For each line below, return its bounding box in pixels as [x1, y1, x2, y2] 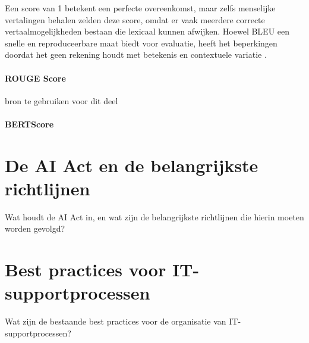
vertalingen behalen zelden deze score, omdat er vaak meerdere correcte [5, 13, 265, 26]
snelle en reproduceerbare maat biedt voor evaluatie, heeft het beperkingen [5, 36, 278, 49]
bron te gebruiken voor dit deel [5, 94, 118, 107]
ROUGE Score [5, 71, 66, 84]
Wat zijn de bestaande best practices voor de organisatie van [5, 315, 226, 328]
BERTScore [5, 117, 54, 130]
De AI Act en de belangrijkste [5, 152, 258, 177]
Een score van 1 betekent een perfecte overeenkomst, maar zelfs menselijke [5, 2, 276, 14]
